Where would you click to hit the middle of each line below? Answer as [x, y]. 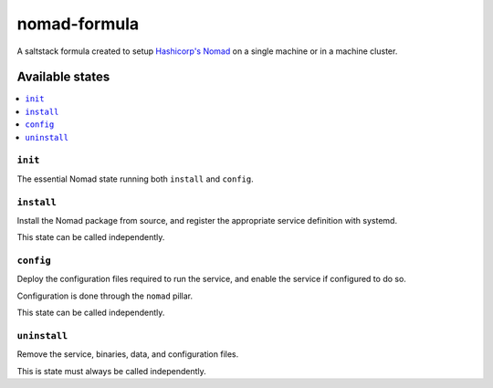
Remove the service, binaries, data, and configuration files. [128, 354]
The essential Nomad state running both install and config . [136, 179]
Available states [63, 77]
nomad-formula [78, 24]
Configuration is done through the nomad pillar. [105, 296]
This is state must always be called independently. [112, 371]
